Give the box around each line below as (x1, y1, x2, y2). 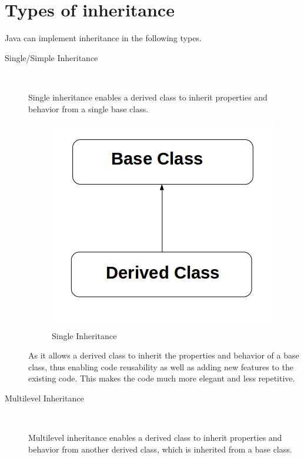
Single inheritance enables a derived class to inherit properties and (28, 91, 268, 103)
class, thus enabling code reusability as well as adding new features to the (28, 360, 293, 373)
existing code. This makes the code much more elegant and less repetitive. (28, 372, 295, 384)
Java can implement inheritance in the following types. (5, 32, 202, 44)
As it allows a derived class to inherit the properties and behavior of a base (28, 349, 299, 361)
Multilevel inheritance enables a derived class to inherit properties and (28, 431, 282, 444)
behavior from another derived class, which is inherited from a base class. (28, 443, 292, 455)
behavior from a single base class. (28, 102, 149, 115)
